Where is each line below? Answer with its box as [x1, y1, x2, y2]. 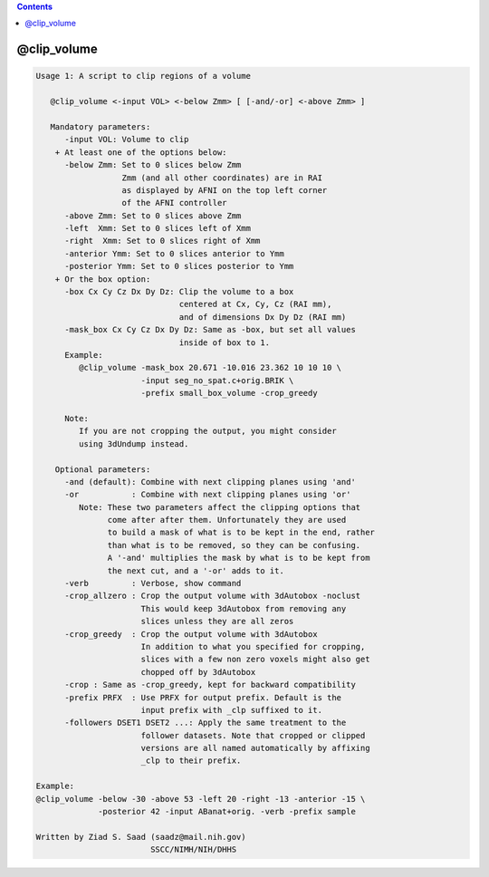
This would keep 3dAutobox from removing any [140, 603, 347, 613]
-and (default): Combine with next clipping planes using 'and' [64, 477, 357, 487]
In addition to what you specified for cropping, [140, 641, 366, 651]
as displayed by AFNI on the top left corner [121, 185, 328, 195]
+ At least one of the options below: [54, 147, 227, 158]
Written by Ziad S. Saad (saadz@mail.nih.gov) [35, 832, 246, 842]
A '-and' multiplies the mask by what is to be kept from [107, 553, 370, 564]
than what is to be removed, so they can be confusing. [107, 540, 361, 550]
